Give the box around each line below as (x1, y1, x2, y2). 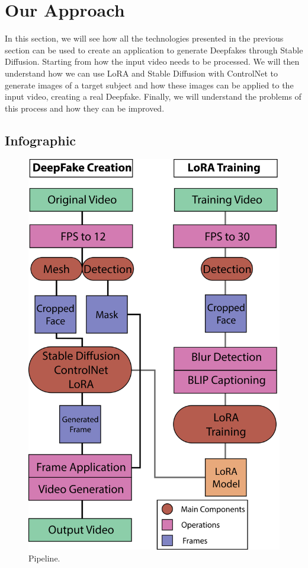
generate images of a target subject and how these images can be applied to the (5, 78, 294, 91)
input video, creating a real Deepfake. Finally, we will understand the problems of (5, 90, 301, 103)
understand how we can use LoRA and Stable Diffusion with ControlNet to (5, 66, 278, 79)
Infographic (5, 131, 76, 149)
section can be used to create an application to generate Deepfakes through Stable (5, 43, 303, 56)
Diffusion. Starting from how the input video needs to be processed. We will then (5, 55, 300, 68)
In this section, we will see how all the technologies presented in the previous (5, 32, 284, 45)
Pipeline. (28, 551, 60, 564)
